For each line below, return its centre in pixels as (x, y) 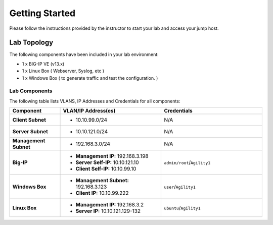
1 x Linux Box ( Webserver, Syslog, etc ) (63, 71)
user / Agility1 (180, 187)
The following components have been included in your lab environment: (84, 54)
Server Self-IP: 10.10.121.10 (107, 162)
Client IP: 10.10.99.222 (102, 193)
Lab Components (31, 91)
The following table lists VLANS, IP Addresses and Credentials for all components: (95, 101)
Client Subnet (29, 120)
